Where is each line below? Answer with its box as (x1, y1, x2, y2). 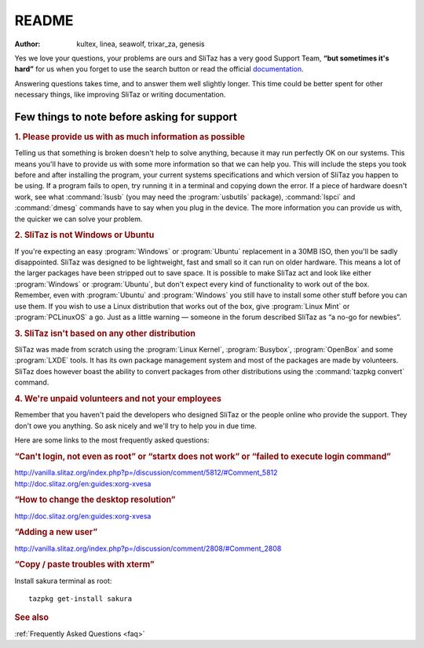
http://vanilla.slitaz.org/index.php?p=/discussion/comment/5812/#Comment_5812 (14, 468, 278, 478)
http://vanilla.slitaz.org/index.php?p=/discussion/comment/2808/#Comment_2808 (14, 544, 282, 553)
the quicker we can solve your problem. (14, 214, 143, 224)
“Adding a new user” (14, 526, 98, 537)
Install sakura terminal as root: (14, 576, 112, 585)
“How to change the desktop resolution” (14, 494, 176, 505)
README (14, 12, 74, 29)
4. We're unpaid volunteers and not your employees (14, 393, 221, 404)
